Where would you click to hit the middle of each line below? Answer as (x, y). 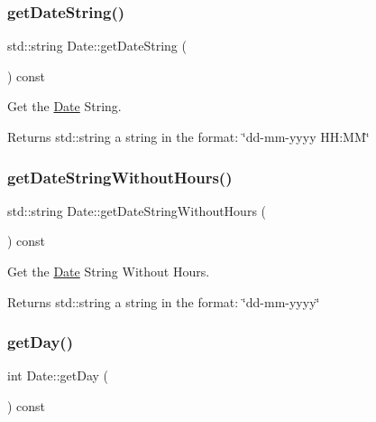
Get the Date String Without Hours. (109, 271)
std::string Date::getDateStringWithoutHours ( (137, 210)
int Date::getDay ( (58, 375)
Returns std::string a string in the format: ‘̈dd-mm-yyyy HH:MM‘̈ (188, 136)
